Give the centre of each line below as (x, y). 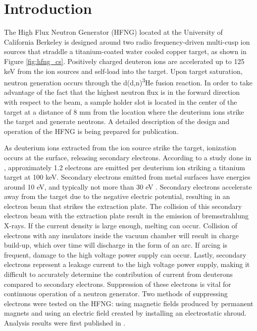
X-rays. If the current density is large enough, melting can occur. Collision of (121, 226)
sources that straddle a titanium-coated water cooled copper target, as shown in (125, 51)
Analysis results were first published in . (65, 323)
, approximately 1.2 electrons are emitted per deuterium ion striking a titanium (125, 167)
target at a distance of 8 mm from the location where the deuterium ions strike (124, 111)
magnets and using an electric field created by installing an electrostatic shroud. (125, 313)
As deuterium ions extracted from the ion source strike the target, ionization (120, 148)
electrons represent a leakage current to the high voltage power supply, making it (127, 264)
